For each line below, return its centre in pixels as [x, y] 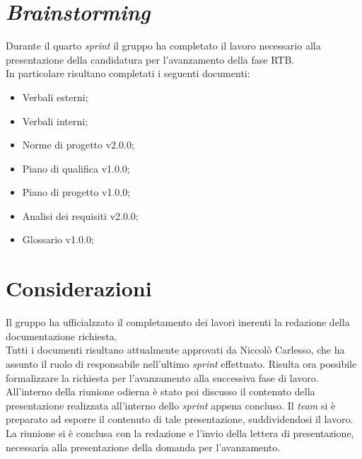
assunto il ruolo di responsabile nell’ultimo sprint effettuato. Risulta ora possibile [181, 363]
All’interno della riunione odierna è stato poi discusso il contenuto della [160, 391]
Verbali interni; [55, 121]
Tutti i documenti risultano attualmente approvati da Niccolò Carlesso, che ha [175, 350]
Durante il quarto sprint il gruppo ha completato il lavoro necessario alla [163, 46]
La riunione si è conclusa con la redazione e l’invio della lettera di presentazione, [180, 432]
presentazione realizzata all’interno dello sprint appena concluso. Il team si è [171, 405]
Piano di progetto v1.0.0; [76, 192]
